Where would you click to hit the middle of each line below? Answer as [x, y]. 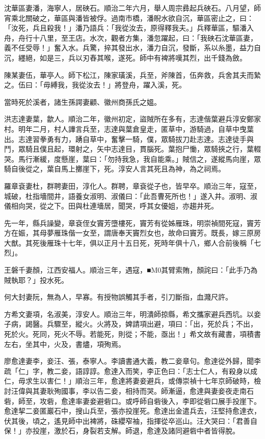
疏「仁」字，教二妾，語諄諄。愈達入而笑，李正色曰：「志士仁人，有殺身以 [127, 371]
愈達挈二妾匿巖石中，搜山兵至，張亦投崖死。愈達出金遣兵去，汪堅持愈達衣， [132, 411]
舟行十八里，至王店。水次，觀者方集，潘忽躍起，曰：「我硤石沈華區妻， [138, 37]
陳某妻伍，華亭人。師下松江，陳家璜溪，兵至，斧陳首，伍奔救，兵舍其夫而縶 [132, 75]
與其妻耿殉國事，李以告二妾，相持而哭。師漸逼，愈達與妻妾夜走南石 [139, 391]
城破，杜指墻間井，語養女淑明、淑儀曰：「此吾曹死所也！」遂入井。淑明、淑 [131, 196]
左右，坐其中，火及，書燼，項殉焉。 [65, 344]
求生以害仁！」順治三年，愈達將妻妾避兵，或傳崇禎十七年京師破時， [139, 381]
